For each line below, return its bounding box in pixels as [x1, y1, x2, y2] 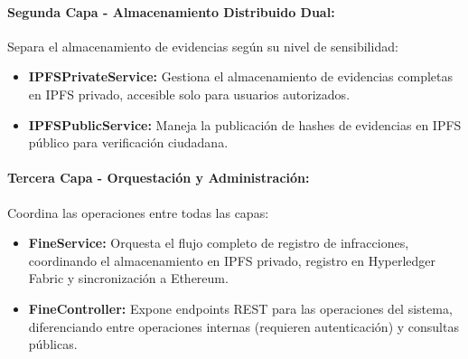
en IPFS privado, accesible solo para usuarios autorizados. [28, 84, 351, 103]
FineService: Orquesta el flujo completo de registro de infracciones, [28, 233, 409, 252]
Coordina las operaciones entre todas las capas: [7, 203, 269, 222]
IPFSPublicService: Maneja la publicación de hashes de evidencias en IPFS [28, 115, 462, 134]
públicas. [28, 335, 78, 354]
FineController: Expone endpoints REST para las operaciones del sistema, [28, 298, 453, 317]
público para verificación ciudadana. [28, 133, 229, 152]
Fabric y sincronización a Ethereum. [28, 269, 229, 288]
